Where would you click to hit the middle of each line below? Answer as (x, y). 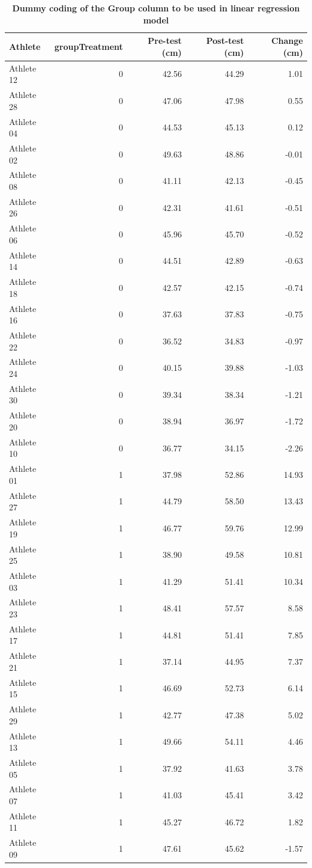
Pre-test (165, 41)
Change (287, 41)
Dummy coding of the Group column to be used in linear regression (156, 8)
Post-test (225, 41)
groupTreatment (88, 46)
